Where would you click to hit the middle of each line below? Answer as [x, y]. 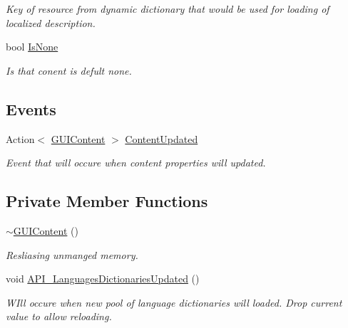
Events [31, 109]
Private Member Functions [107, 201]
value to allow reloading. [59, 316]
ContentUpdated [162, 138]
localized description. [51, 22]
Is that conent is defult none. [69, 70]
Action [20, 138]
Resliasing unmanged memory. [72, 254]
